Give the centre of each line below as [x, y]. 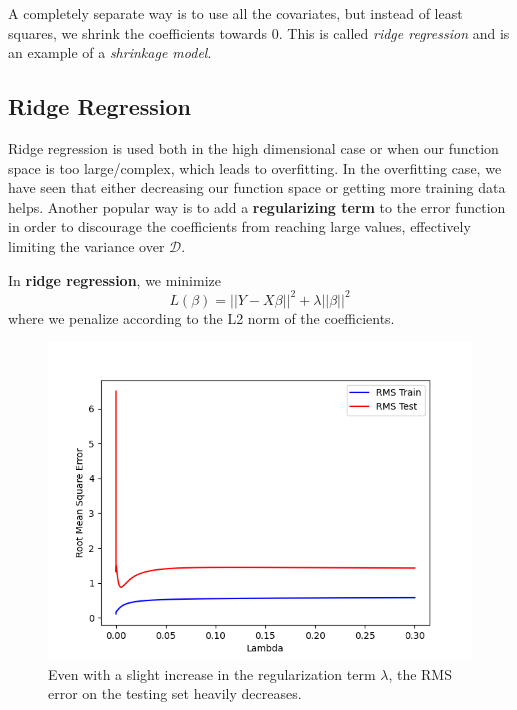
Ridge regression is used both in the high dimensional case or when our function [253, 147]
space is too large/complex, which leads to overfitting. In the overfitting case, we [255, 167]
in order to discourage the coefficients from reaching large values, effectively [239, 226]
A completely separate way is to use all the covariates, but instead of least [235, 13]
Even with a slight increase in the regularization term [212, 673]
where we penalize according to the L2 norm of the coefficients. [201, 317]
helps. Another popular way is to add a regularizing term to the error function [257, 206]
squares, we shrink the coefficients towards [138, 32]
